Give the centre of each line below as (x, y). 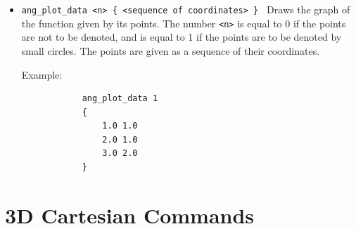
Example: (42, 74)
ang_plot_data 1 (120, 99)
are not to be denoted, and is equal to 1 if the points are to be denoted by (182, 37)
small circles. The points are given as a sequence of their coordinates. (171, 50)
